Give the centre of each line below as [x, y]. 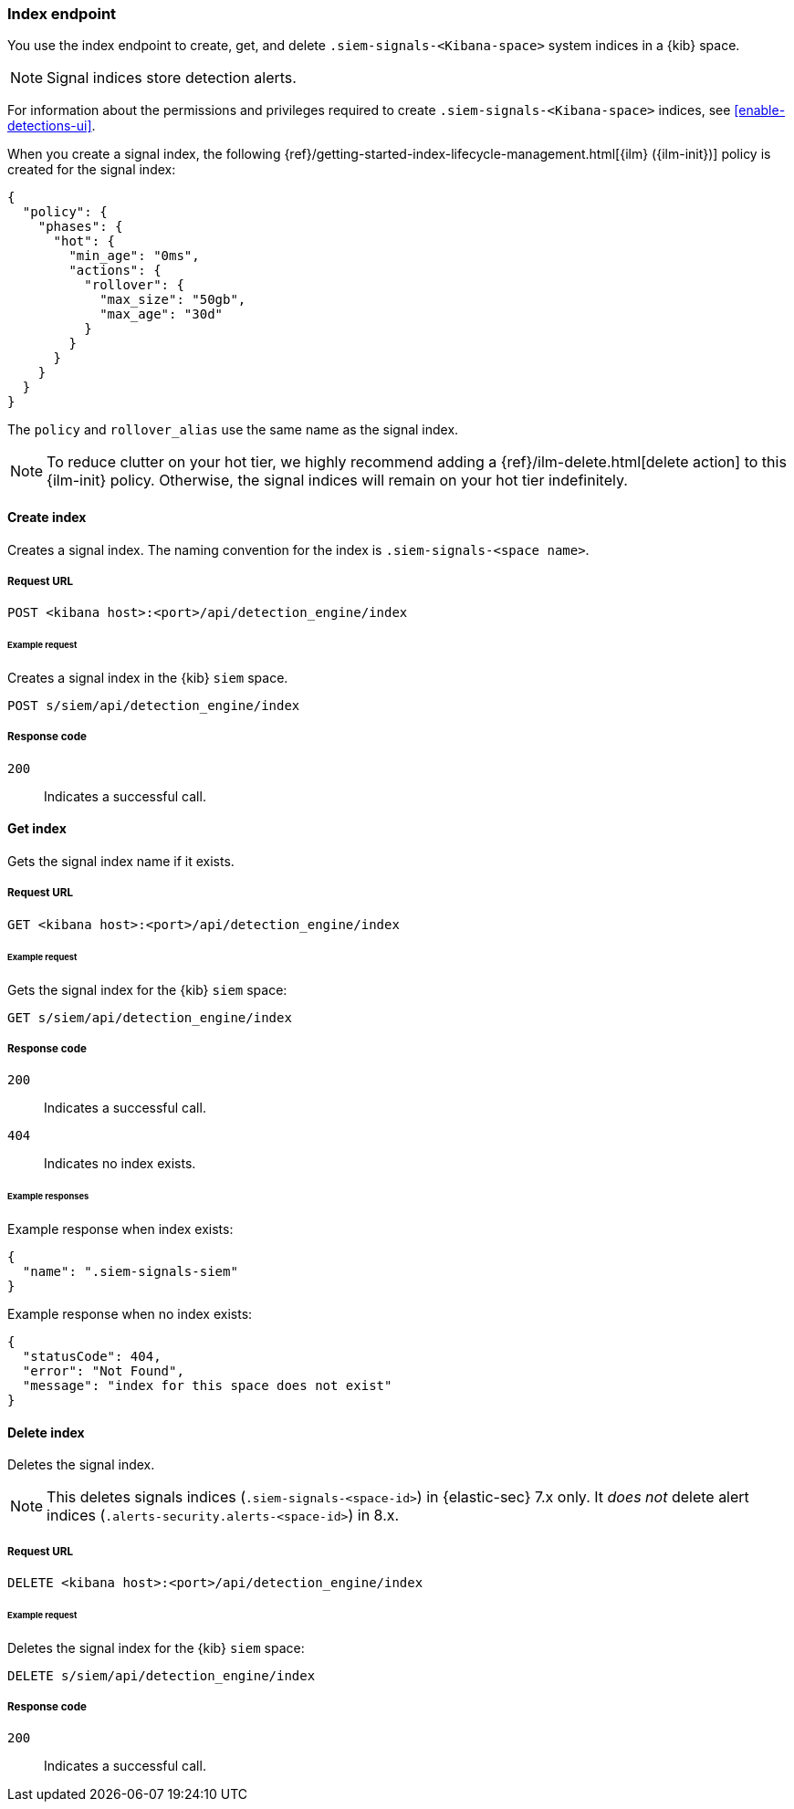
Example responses [48, 1197]
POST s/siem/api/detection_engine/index [154, 706]
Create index [47, 517]
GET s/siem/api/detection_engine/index [150, 1017]
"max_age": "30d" [162, 314]
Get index [37, 829]
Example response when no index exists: [130, 1314]
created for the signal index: [92, 170]
